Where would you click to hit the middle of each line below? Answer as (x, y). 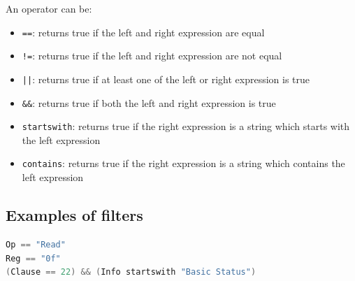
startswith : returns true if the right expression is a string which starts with (186, 126)
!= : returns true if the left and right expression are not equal (152, 56)
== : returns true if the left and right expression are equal (143, 32)
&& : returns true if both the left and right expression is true (149, 102)
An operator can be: (49, 8)
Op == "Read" (36, 244)
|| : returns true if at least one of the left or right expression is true (166, 79)
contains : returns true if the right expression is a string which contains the (183, 163)
